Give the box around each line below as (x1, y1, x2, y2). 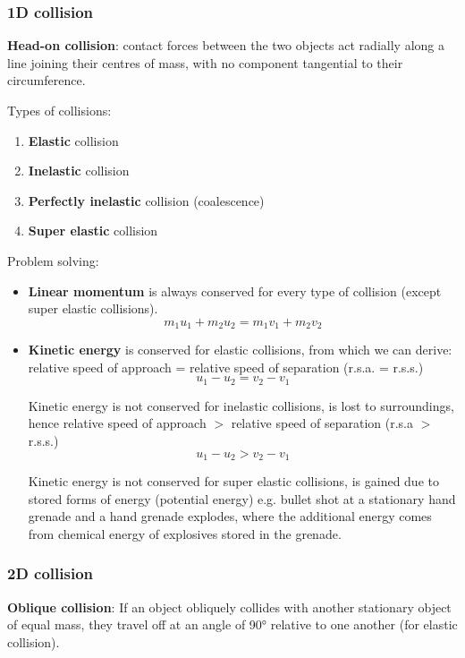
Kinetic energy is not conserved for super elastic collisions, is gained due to (28, 472, 439, 491)
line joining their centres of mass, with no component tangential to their (7, 53, 403, 72)
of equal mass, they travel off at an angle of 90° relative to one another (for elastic (7, 615, 458, 634)
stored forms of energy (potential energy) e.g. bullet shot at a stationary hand (28, 489, 456, 508)
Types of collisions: (7, 101, 112, 119)
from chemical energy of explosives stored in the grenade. (28, 524, 342, 543)
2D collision (7, 562, 94, 585)
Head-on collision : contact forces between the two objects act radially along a (7, 36, 444, 55)
